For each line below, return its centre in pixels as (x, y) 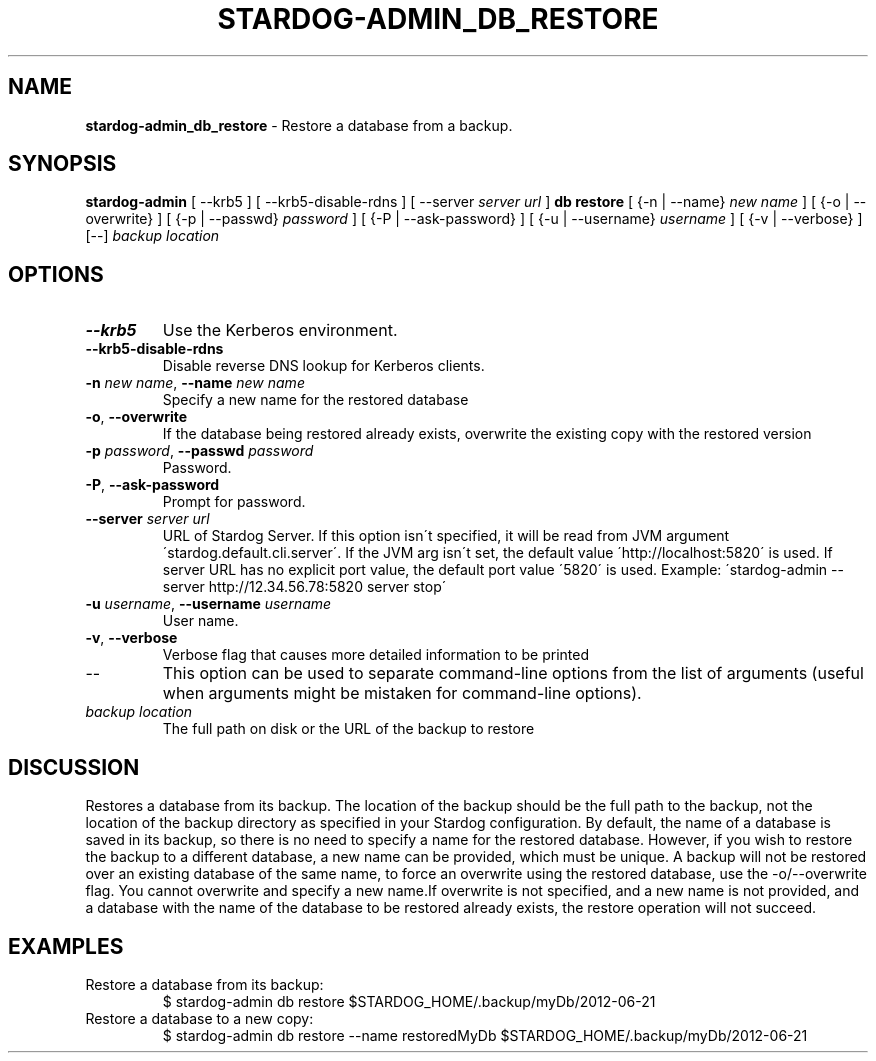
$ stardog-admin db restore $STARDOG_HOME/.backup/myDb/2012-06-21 (409, 1001)
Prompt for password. (234, 502)
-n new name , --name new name (195, 383)
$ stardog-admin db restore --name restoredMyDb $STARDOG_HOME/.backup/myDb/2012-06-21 (485, 1035)
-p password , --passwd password (199, 451)
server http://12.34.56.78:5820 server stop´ (304, 587)
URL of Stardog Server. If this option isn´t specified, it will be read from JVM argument (446, 536)
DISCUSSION (74, 767)
